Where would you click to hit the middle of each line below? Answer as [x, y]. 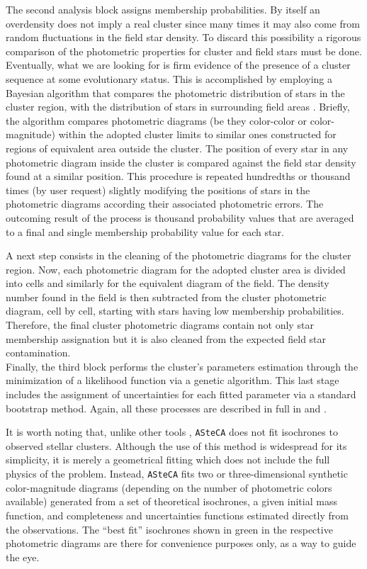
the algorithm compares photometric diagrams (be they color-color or [157, 120]
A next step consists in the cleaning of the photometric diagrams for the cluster [179, 255]
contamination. [38, 353]
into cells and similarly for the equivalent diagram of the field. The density [168, 283]
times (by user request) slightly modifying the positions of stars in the [158, 190]
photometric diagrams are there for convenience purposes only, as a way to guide [181, 543]
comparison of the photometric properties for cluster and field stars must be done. [184, 51]
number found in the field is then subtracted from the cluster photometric [166, 297]
